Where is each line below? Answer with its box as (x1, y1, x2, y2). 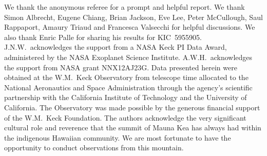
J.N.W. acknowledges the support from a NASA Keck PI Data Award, (4, 42, 227, 52)
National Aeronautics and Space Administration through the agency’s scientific (4, 82, 253, 92)
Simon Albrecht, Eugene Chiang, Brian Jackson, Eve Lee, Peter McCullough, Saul (4, 11, 263, 22)
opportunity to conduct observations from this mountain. (4, 142, 184, 153)
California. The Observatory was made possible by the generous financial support (4, 102, 260, 112)
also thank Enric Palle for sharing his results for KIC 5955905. (4, 31, 202, 42)
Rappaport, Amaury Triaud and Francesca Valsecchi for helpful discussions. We (4, 22, 255, 32)
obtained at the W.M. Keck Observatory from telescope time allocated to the (4, 72, 249, 83)
